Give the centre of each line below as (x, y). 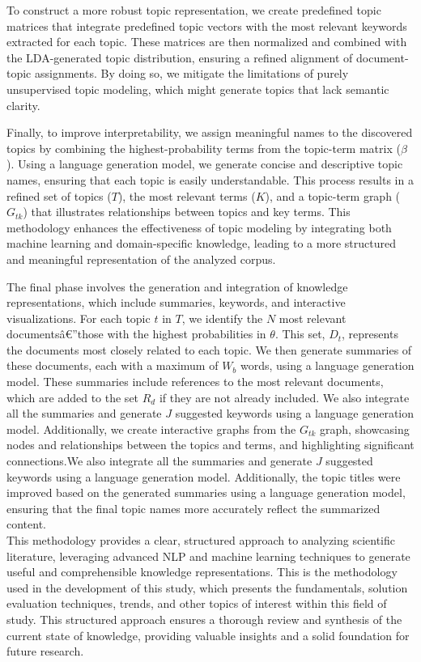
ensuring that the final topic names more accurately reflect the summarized (193, 508)
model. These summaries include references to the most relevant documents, (195, 382)
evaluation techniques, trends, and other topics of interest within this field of (197, 603)
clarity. (23, 105)
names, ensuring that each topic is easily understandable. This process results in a (210, 179)
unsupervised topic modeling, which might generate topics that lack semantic (198, 89)
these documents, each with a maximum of (113, 365)
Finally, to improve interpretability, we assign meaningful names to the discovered (210, 132)
